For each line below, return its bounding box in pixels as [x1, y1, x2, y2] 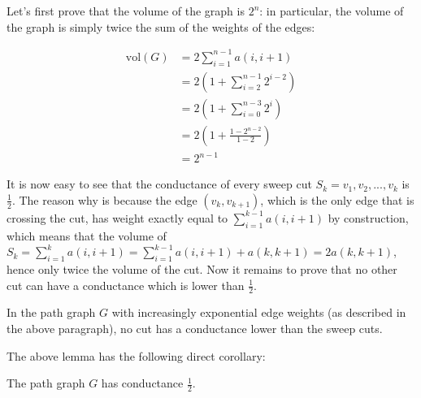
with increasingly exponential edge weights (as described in [111, 304, 406, 321]
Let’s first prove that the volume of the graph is [7, 2, 245, 19]
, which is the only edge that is [260, 191, 414, 208]
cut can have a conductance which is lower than [7, 276, 245, 293]
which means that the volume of [7, 227, 167, 244]
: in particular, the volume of [259, 2, 404, 19]
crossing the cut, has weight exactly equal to [7, 209, 228, 226]
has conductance [101, 374, 184, 392]
